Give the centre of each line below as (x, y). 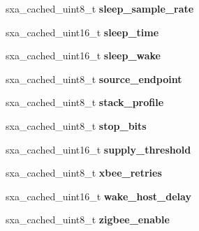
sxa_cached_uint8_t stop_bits (76, 125)
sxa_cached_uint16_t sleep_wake (83, 55)
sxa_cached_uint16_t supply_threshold (98, 149)
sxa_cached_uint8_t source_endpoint (94, 79)
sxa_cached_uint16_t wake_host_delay (98, 196)
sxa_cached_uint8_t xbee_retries (84, 173)
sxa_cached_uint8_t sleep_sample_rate (100, 8)
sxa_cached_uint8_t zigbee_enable (88, 219)
